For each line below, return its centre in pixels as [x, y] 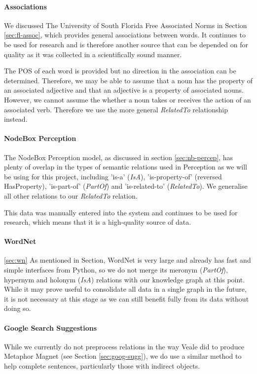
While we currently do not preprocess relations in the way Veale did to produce [124, 346]
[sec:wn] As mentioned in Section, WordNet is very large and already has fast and [128, 260]
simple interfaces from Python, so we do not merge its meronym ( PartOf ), [116, 270]
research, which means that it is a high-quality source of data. [98, 222]
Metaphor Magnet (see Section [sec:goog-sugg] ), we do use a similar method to [123, 356]
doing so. [18, 308]
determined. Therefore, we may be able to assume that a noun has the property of [128, 80]
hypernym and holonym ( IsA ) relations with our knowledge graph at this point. [125, 279]
